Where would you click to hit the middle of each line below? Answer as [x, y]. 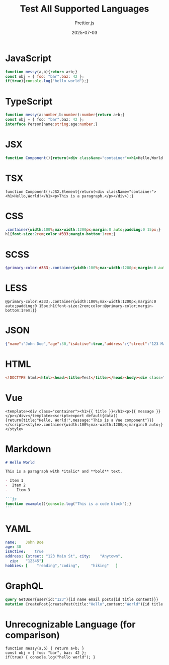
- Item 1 [14, 481]
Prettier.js [84, 23]
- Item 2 [16, 485]
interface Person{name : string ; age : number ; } [52, 124]
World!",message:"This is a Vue [89, 420]
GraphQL [24, 586]
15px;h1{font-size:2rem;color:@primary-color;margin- [97, 306]
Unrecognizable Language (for [70, 624]
